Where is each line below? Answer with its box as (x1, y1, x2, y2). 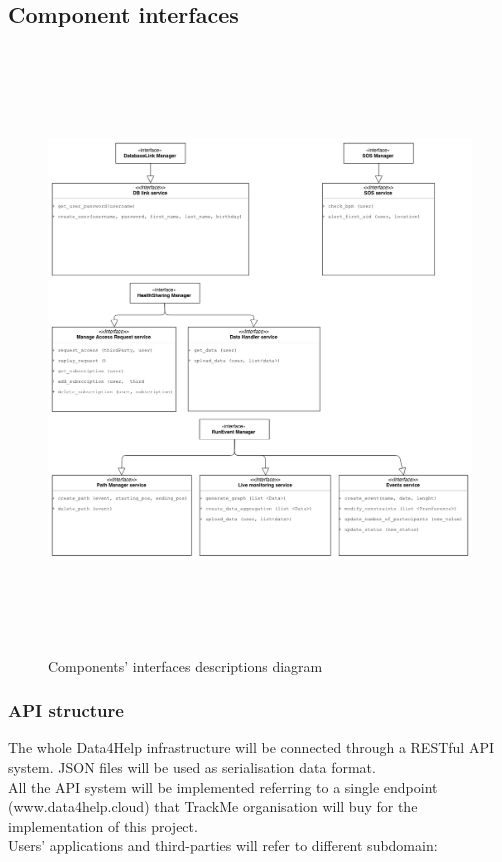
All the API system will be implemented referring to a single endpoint (8, 776, 438, 797)
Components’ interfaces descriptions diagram (48, 655, 323, 676)
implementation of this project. (8, 815, 198, 836)
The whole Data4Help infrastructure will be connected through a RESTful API (8, 737, 494, 758)
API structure (8, 698, 124, 723)
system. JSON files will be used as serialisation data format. (8, 756, 376, 777)
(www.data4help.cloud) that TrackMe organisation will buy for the (8, 796, 418, 817)
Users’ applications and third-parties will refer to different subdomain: (8, 835, 438, 856)
